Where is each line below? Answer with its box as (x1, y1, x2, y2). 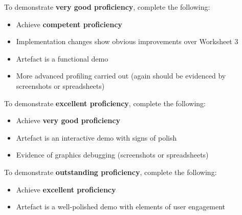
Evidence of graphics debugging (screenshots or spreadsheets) (16, 149, 209, 160)
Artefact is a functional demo (16, 53, 108, 64)
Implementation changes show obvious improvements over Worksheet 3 (16, 36, 238, 47)
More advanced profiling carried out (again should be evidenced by (16, 70, 226, 81)
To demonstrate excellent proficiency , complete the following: (4, 97, 206, 108)
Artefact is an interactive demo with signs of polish (16, 132, 177, 143)
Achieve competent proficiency (16, 18, 122, 29)
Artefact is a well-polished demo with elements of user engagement (16, 201, 226, 212)
